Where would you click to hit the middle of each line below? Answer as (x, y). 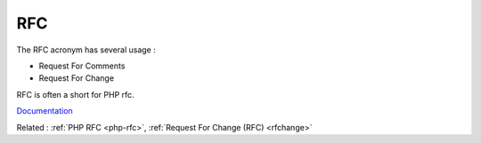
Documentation (45, 111)
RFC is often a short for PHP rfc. (75, 94)
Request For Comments (82, 66)
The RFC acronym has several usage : (86, 50)
